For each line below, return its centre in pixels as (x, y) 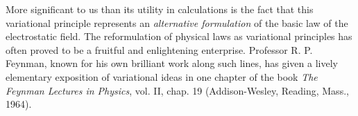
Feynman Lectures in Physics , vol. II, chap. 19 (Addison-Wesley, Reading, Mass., (177, 90)
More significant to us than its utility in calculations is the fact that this (160, 9)
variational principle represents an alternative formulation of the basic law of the (177, 22)
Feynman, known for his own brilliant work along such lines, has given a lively (172, 63)
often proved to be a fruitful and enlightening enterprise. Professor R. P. (159, 49)
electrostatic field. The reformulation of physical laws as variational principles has (179, 36)
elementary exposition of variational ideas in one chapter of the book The (162, 76)
